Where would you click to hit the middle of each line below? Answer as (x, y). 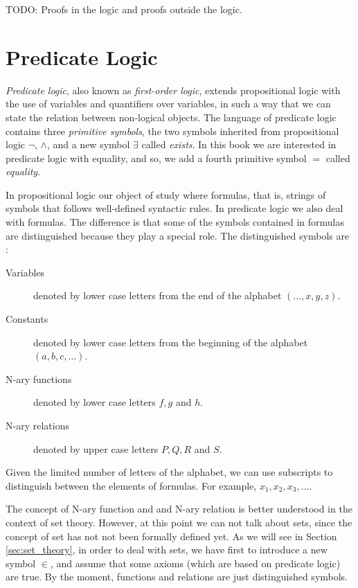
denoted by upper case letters (96, 448)
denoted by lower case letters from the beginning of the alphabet (171, 342)
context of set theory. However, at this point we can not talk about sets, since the (179, 522)
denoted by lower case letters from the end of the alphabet (158, 295)
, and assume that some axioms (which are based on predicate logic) (196, 563)
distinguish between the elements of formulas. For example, (131, 485)
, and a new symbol (88, 144)
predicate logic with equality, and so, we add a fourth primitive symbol (156, 158)
